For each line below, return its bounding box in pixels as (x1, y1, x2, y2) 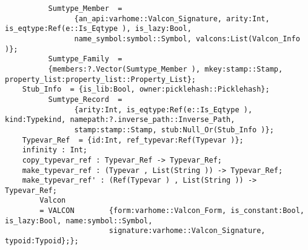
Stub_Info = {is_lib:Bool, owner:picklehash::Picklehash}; (22, 85, 270, 94)
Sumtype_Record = (48, 95, 122, 104)
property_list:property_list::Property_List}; (5, 75, 196, 84)
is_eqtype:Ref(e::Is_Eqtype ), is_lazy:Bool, (5, 24, 192, 33)
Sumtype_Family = (48, 55, 122, 64)
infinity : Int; (22, 146, 88, 155)
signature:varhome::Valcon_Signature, (109, 226, 266, 235)
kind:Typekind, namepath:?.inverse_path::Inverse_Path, (5, 115, 235, 124)
